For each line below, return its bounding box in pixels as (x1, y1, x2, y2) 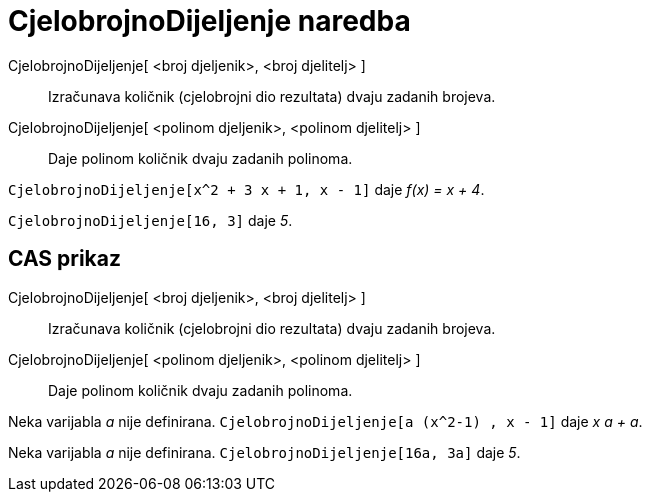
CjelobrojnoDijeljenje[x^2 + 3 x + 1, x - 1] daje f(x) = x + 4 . (8, 180, 485, 198)
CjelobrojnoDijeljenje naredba (8, 4, 411, 38)
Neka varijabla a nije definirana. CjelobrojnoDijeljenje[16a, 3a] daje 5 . (8, 443, 521, 461)
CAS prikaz (8, 246, 122, 272)
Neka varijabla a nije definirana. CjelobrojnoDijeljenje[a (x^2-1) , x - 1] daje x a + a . (8, 412, 643, 430)
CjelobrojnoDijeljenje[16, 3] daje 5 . (8, 211, 293, 229)
